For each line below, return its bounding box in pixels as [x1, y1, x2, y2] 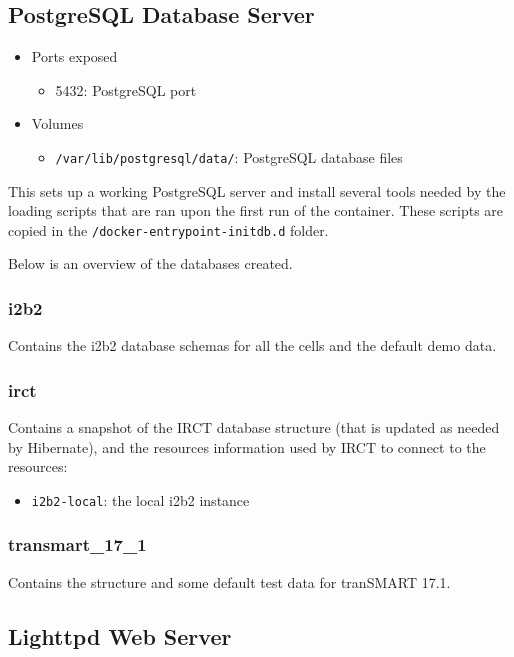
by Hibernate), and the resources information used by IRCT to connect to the [8, 436, 486, 457]
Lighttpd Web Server [8, 620, 232, 651]
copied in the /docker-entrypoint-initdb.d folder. [8, 219, 329, 240]
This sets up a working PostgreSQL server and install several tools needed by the [8, 180, 506, 201]
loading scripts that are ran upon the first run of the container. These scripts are [8, 200, 504, 221]
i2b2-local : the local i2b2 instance [31, 489, 250, 510]
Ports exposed [31, 46, 118, 67]
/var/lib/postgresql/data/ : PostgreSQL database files [55, 146, 403, 167]
